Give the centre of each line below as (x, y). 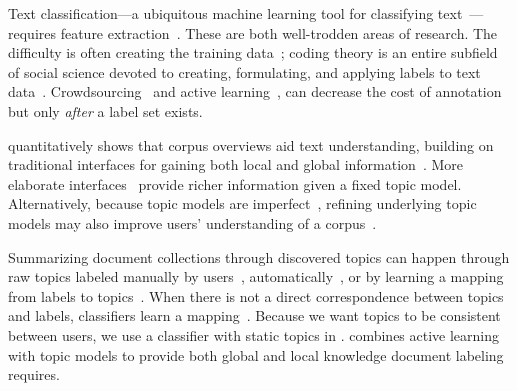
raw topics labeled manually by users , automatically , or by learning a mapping (256, 276)
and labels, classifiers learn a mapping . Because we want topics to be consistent (254, 315)
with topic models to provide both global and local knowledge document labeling (256, 354)
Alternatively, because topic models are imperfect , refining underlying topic (242, 203)
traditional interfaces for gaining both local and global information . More (235, 164)
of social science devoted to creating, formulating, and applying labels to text (244, 71)
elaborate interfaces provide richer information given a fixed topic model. (235, 183)
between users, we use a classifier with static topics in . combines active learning (254, 334)
